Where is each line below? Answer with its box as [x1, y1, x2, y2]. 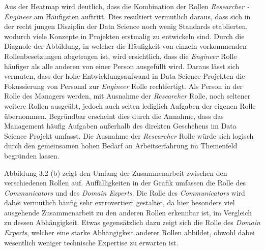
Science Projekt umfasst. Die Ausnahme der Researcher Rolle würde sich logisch [4, 130, 254, 141]
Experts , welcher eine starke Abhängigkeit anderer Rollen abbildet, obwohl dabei [4, 227, 255, 238]
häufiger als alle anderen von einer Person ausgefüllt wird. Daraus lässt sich [4, 60, 240, 71]
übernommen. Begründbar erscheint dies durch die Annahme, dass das [4, 110, 224, 121]
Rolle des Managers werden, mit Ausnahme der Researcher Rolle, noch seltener [4, 90, 251, 101]
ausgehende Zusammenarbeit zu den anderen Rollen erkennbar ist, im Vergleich [4, 207, 252, 217]
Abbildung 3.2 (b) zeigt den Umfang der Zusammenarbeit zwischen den [4, 167, 227, 178]
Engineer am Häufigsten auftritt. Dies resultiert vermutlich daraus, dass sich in [4, 11, 251, 21]
